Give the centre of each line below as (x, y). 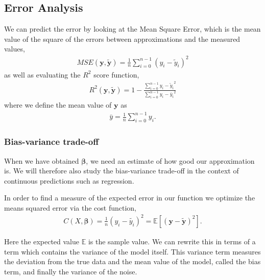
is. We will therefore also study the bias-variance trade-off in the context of (122, 171)
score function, (116, 74)
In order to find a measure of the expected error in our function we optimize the (130, 198)
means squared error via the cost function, (70, 207)
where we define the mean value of (58, 105)
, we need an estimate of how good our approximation (170, 160)
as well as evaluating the (42, 74)
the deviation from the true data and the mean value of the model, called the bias (132, 261)
